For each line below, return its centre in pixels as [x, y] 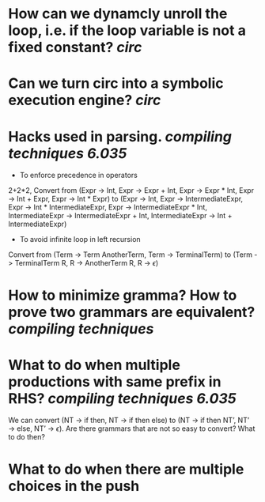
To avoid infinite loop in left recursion [80, 240]
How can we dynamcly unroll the [118, 14]
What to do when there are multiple [126, 469]
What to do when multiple [94, 365]
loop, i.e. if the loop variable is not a [127, 30]
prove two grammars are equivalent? [132, 312]
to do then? [27, 437]
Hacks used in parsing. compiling [120, 136]
